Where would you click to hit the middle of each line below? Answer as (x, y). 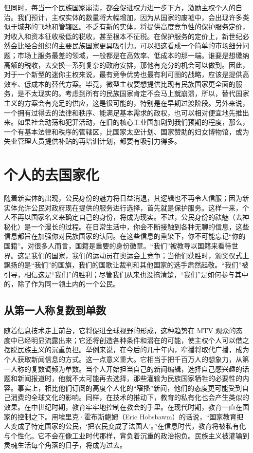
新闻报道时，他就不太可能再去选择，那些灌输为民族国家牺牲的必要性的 (130, 378)
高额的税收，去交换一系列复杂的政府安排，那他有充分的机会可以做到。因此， (126, 65)
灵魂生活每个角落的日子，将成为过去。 (65, 445)
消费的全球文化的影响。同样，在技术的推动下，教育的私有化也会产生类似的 (130, 397)
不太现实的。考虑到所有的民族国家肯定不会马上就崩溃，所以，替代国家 (136, 93)
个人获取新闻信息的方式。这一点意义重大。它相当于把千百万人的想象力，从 (123, 359)
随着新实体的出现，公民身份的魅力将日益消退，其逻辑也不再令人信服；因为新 (126, 198)
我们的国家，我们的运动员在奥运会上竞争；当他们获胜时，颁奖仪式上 (140, 255)
